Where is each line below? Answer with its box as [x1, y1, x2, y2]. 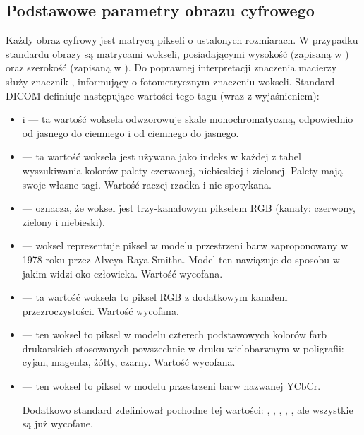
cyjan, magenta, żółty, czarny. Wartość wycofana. [22, 354, 236, 369]
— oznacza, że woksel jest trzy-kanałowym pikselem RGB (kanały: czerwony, [22, 201, 356, 215]
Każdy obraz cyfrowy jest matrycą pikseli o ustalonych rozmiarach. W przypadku [6, 32, 358, 47]
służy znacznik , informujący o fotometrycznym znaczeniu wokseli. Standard [6, 73, 335, 88]
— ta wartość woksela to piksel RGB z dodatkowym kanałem [22, 290, 288, 304]
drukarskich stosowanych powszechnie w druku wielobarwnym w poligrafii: [22, 340, 344, 355]
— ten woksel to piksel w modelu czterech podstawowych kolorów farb [22, 327, 327, 342]
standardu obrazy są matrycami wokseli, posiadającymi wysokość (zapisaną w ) [6, 46, 349, 61]
